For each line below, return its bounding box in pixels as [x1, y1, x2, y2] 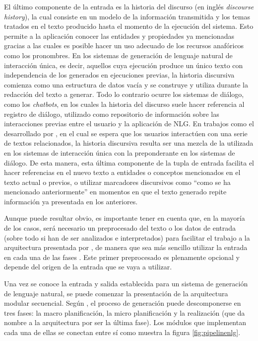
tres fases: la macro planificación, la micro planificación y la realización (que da [4, 307, 245, 318]
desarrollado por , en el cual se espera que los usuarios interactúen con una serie [4, 128, 248, 138]
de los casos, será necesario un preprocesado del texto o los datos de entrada [4, 223, 236, 233]
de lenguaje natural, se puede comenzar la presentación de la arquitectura [4, 288, 228, 298]
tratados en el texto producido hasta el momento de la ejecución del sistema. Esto [4, 21, 254, 31]
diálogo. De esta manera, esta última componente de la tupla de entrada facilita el [4, 157, 255, 168]
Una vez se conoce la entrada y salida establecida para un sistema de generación [4, 278, 248, 289]
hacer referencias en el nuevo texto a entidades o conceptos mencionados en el [4, 167, 241, 177]
